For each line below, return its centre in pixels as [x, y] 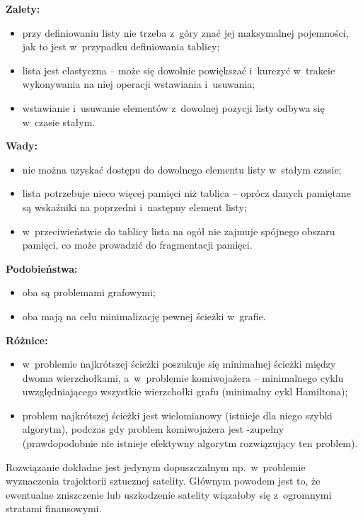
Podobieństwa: [42, 268]
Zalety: [23, 9]
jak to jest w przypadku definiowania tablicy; [121, 46]
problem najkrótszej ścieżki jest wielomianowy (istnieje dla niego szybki [177, 415]
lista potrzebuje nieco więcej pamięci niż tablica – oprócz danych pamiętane [186, 193]
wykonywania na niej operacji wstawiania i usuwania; [139, 84]
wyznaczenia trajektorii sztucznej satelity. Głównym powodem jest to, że [163, 481]
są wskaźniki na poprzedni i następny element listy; [134, 207]
